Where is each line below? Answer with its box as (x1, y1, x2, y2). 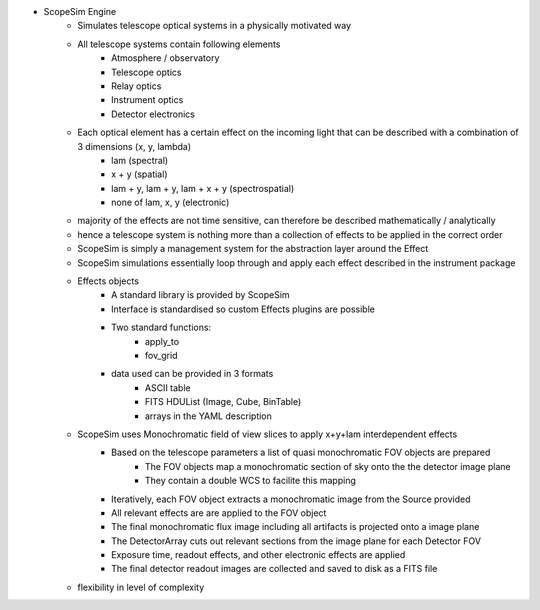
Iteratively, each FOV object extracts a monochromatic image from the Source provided (111, 493, 471, 505)
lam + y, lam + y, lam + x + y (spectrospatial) (111, 182, 295, 194)
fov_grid (145, 349, 178, 361)
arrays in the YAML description (145, 410, 272, 422)
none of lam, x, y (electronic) (111, 196, 230, 209)
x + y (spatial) (111, 168, 168, 180)
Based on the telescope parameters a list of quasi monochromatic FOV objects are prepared (111, 446, 491, 459)
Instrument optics (111, 94, 184, 106)
